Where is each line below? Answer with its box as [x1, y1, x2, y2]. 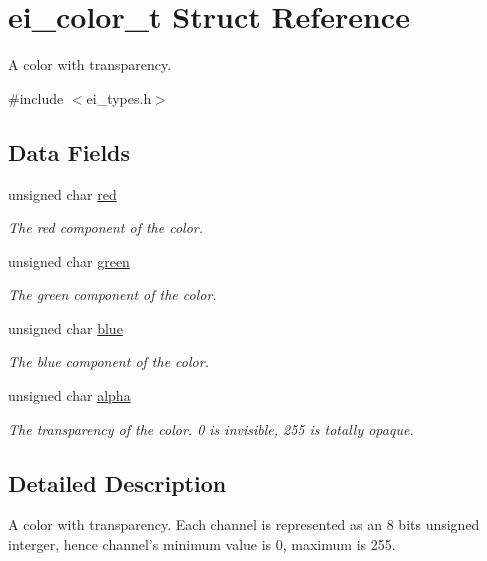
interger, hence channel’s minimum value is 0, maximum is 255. [8, 534, 396, 555]
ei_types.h [86, 87, 152, 108]
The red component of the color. [8, 217, 204, 238]
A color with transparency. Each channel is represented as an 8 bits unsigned [8, 514, 480, 535]
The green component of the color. [8, 284, 217, 305]
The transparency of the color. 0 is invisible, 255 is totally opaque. [8, 418, 414, 439]
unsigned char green [8, 250, 130, 271]
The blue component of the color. [8, 351, 209, 372]
